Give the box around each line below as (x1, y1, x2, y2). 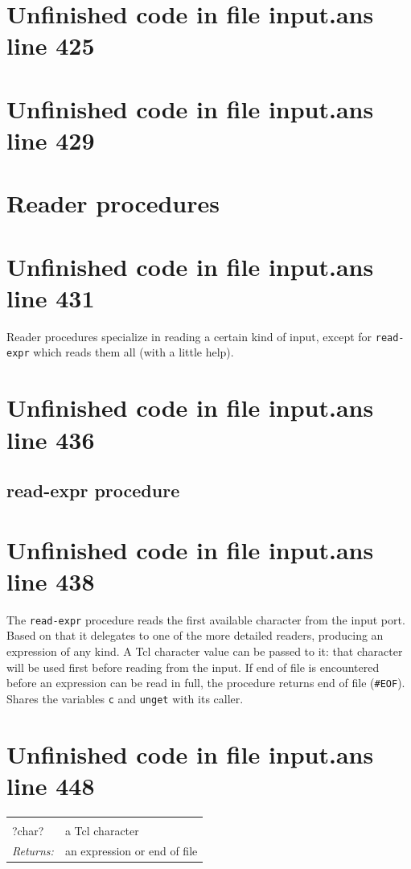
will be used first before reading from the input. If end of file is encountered (6, 658, 380, 675)
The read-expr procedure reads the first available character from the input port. (6, 611, 405, 628)
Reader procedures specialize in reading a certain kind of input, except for (6, 327, 372, 344)
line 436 (6, 422, 95, 455)
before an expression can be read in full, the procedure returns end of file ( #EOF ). (6, 674, 405, 691)
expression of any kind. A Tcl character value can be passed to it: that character (6, 643, 403, 660)
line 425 (6, 29, 95, 62)
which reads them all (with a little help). (33, 344, 234, 360)
